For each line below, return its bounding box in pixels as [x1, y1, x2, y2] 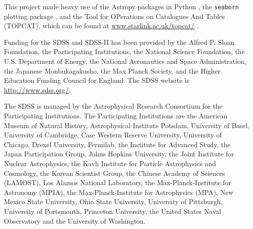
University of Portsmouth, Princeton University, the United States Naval [4, 206, 221, 216]
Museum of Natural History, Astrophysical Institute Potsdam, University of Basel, [4, 120, 250, 130]
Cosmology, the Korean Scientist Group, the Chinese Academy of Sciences [4, 168, 225, 178]
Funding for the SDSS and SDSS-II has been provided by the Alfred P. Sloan [4, 37, 234, 47]
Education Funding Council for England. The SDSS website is [4, 75, 190, 85]
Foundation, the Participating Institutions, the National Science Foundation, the [4, 46, 245, 57]
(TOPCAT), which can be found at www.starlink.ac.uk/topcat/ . [4, 20, 199, 31]
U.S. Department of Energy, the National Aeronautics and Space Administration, [4, 56, 247, 66]
